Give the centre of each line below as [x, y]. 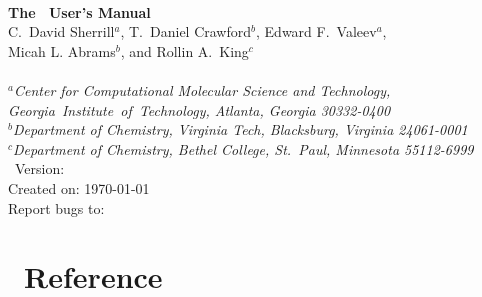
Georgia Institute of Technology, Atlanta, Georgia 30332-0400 [199, 109]
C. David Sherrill [61, 31]
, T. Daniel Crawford [186, 31]
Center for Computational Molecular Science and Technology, [202, 89]
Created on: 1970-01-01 [79, 187]
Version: [39, 168]
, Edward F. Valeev [316, 31]
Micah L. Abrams [62, 50]
